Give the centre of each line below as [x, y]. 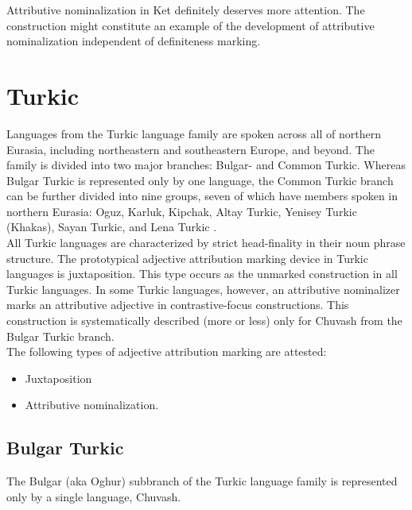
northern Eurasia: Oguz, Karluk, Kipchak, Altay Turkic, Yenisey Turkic [182, 211]
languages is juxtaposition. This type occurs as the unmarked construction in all [202, 274]
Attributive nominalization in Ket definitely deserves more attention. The [186, 10]
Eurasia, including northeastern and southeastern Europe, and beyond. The [190, 149]
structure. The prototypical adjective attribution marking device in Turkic [187, 258]
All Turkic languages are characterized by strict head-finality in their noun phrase [206, 243]
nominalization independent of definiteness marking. [134, 41]
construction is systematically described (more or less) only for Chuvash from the [204, 321]
